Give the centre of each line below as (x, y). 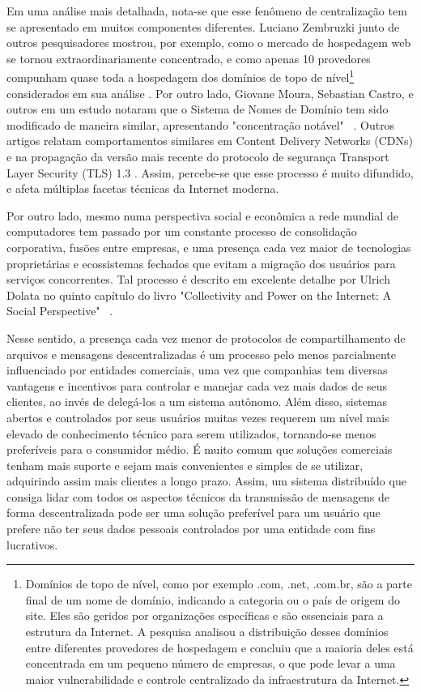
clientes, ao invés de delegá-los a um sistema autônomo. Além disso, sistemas (197, 402)
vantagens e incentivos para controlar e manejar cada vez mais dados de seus (197, 385)
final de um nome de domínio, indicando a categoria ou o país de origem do (213, 599)
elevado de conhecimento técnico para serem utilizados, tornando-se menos (191, 433)
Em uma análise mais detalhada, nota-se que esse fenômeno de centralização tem (207, 11)
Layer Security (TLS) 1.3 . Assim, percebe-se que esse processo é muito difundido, (210, 172)
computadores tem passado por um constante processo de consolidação (182, 231)
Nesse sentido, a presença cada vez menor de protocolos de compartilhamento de (206, 337)
